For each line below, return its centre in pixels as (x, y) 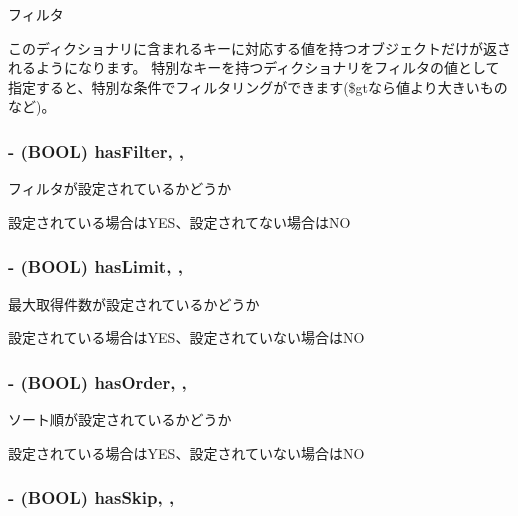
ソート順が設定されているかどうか (120, 419)
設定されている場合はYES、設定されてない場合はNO (179, 221)
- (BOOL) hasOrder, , (97, 381)
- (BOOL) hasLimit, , (95, 266)
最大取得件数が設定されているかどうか (134, 303)
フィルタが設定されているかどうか (120, 188)
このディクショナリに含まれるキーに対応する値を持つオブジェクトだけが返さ (260, 47)
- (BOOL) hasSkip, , (91, 497)
